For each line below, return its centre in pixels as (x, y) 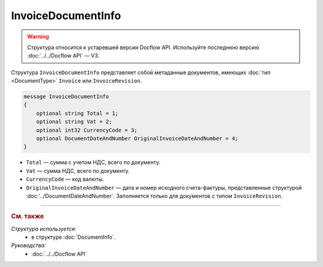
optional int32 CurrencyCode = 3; (87, 130)
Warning (38, 37)
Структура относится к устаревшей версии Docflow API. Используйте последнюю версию (143, 47)
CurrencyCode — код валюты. (65, 179)
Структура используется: (44, 229)
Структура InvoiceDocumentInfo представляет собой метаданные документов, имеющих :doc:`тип (141, 72)
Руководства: (28, 245)
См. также (28, 217)
